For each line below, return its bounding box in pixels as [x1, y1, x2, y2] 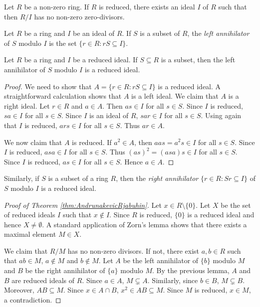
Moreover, [4, 285, 34, 295]
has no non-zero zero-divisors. [34, 11, 125, 21]
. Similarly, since [147, 275, 198, 285]
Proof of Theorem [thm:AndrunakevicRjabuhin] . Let [4, 199, 162, 210]
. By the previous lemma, [152, 265, 230, 276]
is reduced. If [72, 137, 112, 147]
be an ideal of [72, 28, 115, 38]
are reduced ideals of [11, 275, 75, 285]
